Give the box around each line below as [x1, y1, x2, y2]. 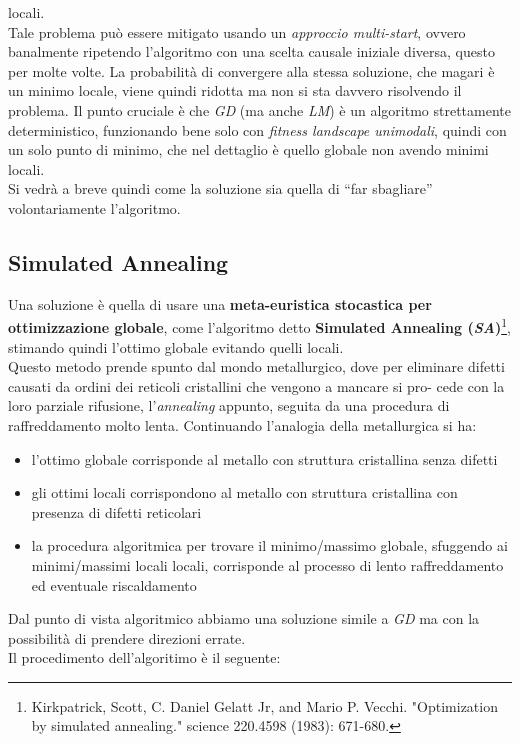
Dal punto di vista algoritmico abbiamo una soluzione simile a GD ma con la [8, 608, 480, 629]
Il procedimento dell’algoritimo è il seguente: [8, 647, 281, 668]
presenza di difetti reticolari [31, 501, 202, 522]
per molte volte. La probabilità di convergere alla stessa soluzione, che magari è [8, 60, 495, 81]
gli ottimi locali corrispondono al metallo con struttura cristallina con [31, 482, 458, 503]
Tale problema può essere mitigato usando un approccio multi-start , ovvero [8, 21, 466, 42]
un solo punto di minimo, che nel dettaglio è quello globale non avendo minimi [8, 139, 489, 160]
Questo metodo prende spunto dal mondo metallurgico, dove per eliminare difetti [8, 356, 505, 377]
